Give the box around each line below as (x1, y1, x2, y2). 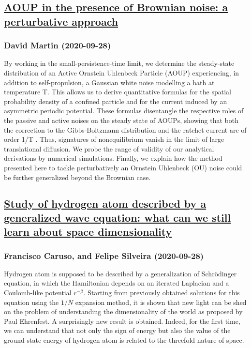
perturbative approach (4, 14, 118, 29)
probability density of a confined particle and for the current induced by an (4, 96, 227, 106)
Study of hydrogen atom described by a (4, 196, 207, 211)
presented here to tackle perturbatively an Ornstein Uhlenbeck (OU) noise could (4, 162, 242, 172)
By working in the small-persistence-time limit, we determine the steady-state (4, 58, 235, 68)
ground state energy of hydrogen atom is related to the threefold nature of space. (4, 335, 244, 345)
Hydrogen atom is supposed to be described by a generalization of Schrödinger (4, 268, 237, 278)
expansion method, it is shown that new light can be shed (75, 297, 247, 307)
